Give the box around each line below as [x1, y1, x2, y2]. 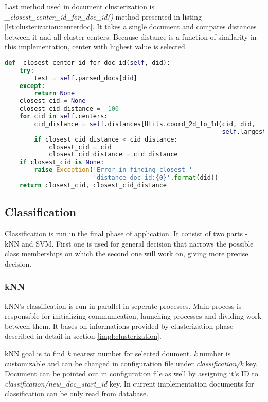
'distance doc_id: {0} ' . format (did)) [93, 174, 219, 182]
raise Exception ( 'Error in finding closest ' [34, 166, 193, 174]
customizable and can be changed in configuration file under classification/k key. [5, 358, 258, 369]
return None [34, 90, 75, 97]
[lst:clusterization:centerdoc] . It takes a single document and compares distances [5, 21, 257, 32]
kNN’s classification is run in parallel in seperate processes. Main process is [5, 300, 242, 311]
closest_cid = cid [48, 143, 112, 151]
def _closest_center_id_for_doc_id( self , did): [5, 59, 171, 66]
